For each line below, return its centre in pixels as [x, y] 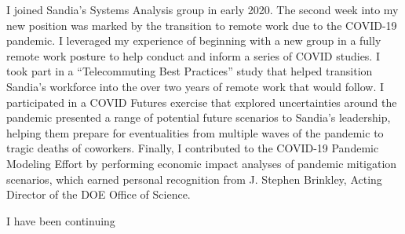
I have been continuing [61, 220]
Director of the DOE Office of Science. [99, 194]
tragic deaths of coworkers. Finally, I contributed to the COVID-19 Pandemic [193, 148]
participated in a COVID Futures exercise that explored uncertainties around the [202, 102]
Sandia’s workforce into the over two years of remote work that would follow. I [195, 86]
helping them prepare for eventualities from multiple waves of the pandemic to [195, 132]
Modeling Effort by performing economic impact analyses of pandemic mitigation [202, 163]
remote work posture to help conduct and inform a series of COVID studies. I [193, 55]
